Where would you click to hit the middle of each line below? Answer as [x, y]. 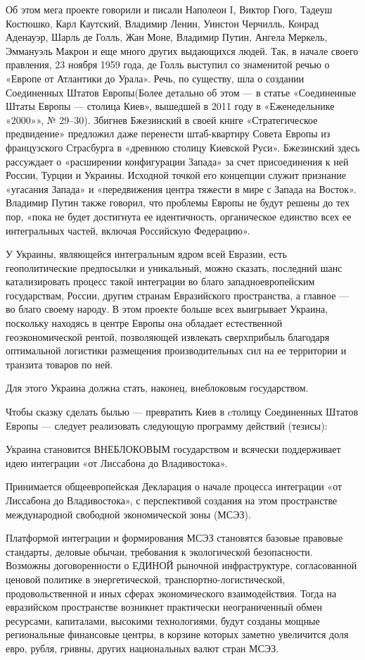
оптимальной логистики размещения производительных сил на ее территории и [176, 350]
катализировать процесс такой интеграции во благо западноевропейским [160, 281]
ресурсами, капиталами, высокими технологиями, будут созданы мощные [163, 620]
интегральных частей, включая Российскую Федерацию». [128, 230]
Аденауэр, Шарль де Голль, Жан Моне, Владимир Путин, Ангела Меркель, [167, 37]
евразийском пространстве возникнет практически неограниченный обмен [164, 607]
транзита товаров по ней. [59, 364]
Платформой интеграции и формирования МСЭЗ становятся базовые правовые [174, 538]
